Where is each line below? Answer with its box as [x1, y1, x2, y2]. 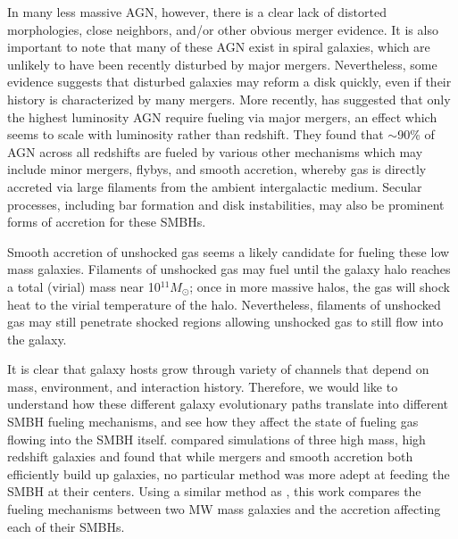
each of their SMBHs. [7, 517, 125, 535]
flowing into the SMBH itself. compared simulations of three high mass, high [7, 429, 426, 448]
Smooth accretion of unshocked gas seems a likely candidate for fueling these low [7, 242, 450, 261]
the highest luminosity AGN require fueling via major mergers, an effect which [7, 107, 437, 126]
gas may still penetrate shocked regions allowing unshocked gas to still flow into [7, 312, 444, 331]
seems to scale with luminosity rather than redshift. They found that [7, 125, 384, 144]
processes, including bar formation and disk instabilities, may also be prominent [7, 195, 445, 213]
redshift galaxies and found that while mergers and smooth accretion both [7, 447, 413, 466]
